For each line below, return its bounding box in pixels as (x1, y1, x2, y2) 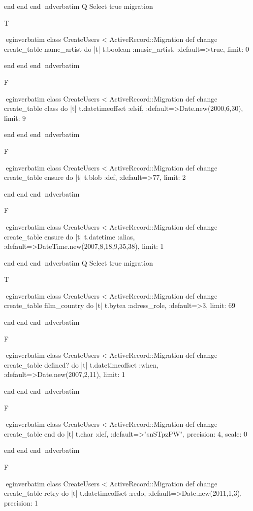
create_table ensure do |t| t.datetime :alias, (4, 231, 135, 241)
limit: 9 (4, 112, 26, 123)
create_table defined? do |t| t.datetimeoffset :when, (4, 359, 158, 370)
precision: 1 (4, 497, 38, 508)
